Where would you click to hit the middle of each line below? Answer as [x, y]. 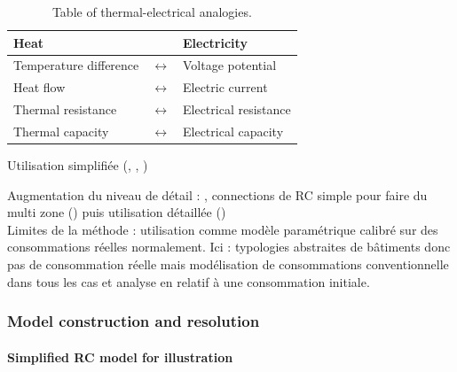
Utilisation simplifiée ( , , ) [78, 165]
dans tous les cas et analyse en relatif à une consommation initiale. [189, 281]
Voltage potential [230, 65]
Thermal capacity [61, 131]
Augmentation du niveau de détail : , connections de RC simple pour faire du [217, 194]
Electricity [215, 42]
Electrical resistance [237, 109]
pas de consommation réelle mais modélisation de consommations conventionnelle [228, 264]
